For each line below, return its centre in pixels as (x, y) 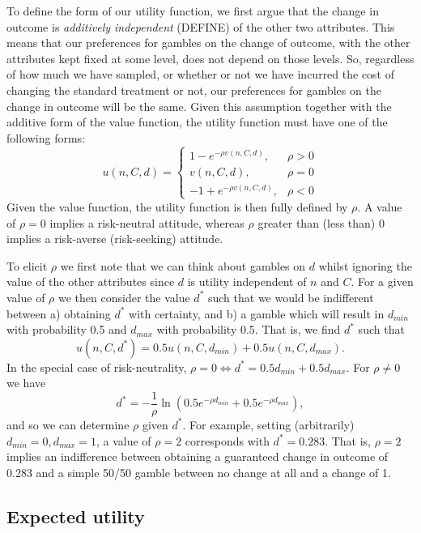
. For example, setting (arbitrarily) (268, 424)
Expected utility (76, 516)
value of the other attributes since (91, 281)
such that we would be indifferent (291, 297)
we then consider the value (124, 297)
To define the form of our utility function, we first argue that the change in (193, 11)
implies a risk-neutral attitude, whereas (147, 222)
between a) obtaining (59, 313)
